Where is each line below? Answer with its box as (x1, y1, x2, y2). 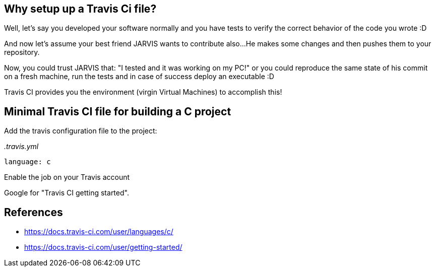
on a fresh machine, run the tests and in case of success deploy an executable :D (4, 72, 274, 81)
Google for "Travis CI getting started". (4, 188, 129, 197)
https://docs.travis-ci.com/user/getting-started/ (24, 243, 182, 252)
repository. (4, 48, 40, 57)
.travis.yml (4, 142, 39, 151)
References (4, 206, 63, 219)
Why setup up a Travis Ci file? (4, 3, 157, 15)
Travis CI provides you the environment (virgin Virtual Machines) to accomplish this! (4, 88, 282, 97)
